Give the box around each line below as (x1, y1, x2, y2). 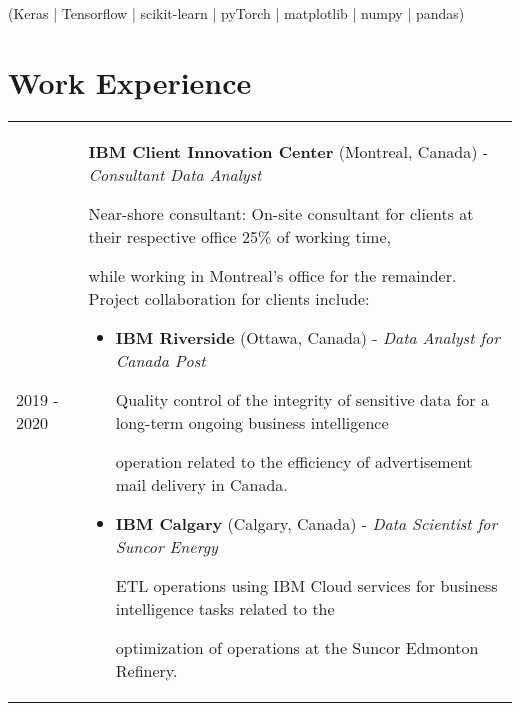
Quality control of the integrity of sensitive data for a (115, 387, 489, 411)
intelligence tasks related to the (115, 596, 335, 620)
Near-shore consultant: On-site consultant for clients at (88, 201, 474, 225)
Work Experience (8, 61, 252, 102)
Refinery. (115, 658, 178, 682)
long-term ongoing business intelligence (115, 410, 389, 434)
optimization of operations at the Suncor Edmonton (115, 635, 479, 659)
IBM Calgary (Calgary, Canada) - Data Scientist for (115, 511, 498, 535)
